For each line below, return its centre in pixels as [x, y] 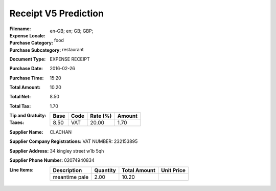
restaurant [73, 50]
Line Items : [21, 169]
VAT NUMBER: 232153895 [110, 141]
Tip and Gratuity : [28, 116]
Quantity [105, 170]
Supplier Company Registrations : [45, 141]
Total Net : [20, 97]
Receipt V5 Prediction [57, 13]
